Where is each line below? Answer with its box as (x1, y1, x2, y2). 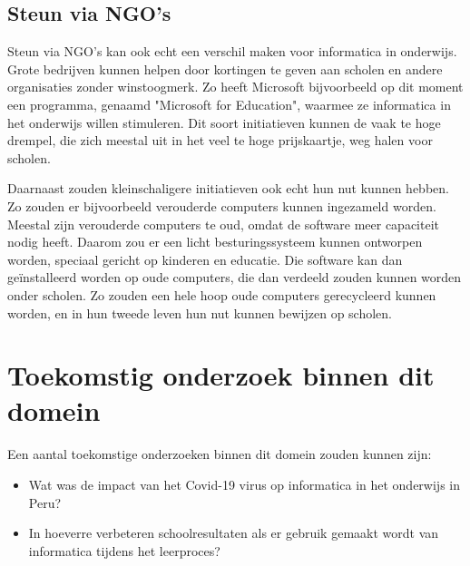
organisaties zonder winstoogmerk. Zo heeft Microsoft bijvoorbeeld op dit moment (7, 77, 464, 96)
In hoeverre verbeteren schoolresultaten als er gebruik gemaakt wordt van (28, 523, 439, 542)
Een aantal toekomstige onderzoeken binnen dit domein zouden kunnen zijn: (7, 444, 432, 464)
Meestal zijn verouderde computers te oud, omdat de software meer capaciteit (7, 214, 439, 233)
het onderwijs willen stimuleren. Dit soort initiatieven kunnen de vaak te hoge (7, 112, 441, 132)
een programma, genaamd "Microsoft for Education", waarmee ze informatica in (7, 94, 451, 113)
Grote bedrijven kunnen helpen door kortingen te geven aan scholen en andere (7, 59, 443, 78)
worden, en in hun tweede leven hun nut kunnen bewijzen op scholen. (7, 303, 393, 322)
